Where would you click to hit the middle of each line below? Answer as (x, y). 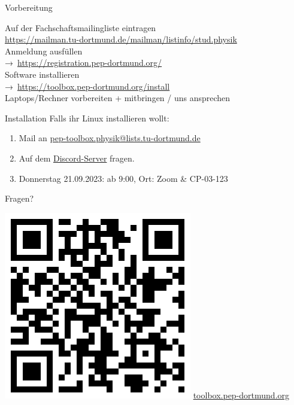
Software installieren (42, 74)
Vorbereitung (29, 7)
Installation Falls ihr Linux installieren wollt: (87, 118)
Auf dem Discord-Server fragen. (77, 158)
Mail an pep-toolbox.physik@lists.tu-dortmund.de (110, 138)
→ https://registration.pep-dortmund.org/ (84, 63)
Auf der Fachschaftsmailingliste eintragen (81, 27)
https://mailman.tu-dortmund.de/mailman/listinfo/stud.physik (121, 39)
